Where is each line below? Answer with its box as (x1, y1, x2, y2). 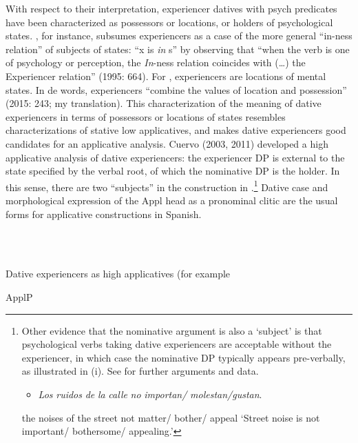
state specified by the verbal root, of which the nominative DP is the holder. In (6, 164, 340, 178)
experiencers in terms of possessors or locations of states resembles (6, 109, 286, 124)
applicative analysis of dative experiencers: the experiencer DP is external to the (6, 150, 345, 164)
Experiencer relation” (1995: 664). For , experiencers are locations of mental (6, 68, 326, 83)
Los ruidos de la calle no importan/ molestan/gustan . (38, 386, 262, 401)
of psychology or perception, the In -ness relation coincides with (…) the (6, 55, 306, 70)
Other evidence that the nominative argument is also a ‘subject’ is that (21, 323, 322, 337)
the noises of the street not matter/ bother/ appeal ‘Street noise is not (21, 410, 320, 424)
